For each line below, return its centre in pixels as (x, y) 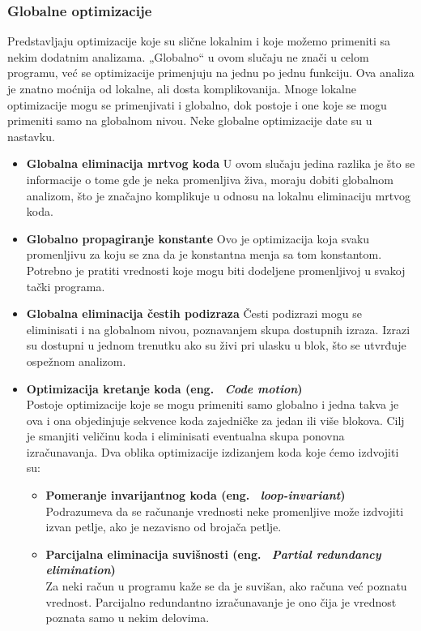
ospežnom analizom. (76, 361)
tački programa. (66, 286)
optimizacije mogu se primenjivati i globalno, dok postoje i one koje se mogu (197, 104)
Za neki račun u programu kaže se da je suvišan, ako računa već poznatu (226, 586)
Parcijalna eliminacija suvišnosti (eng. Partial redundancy (213, 554)
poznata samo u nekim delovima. (128, 618)
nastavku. (31, 136)
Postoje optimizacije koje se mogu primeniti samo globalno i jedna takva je (213, 404)
